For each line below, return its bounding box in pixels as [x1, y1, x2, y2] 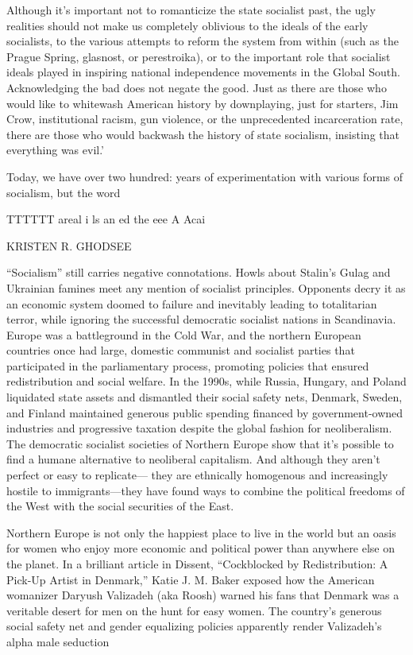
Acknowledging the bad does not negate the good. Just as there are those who [6, 79, 387, 95]
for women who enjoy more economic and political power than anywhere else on [6, 540, 396, 556]
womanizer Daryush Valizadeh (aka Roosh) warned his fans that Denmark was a [6, 587, 399, 603]
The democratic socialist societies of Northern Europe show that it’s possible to [6, 435, 394, 452]
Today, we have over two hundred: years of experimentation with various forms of [6, 168, 403, 184]
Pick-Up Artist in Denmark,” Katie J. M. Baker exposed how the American [6, 571, 375, 587]
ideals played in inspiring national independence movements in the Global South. [6, 64, 400, 80]
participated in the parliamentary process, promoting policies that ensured [6, 357, 369, 374]
